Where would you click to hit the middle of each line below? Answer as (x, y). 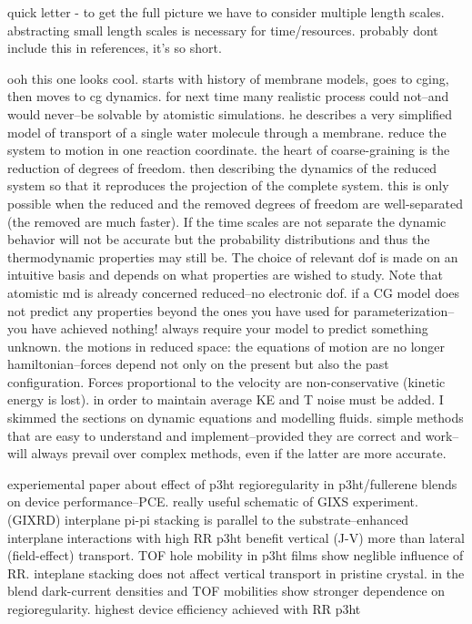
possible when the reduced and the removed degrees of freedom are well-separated (235, 203)
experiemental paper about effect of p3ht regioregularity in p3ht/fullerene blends (232, 483)
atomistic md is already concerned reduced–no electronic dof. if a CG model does (234, 292)
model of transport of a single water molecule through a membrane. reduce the (227, 132)
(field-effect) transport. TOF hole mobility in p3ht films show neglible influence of (236, 555)
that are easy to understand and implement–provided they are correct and (215, 435)
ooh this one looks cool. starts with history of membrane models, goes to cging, (228, 78)
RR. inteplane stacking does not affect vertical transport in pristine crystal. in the (236, 573)
